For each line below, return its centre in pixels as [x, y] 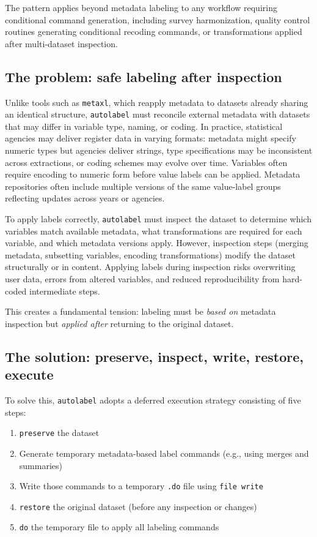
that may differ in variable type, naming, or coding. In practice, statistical [144, 126]
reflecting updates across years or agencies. [85, 198]
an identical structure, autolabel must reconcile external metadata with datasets [158, 114]
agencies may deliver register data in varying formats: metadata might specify [151, 138]
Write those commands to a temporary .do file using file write [141, 486]
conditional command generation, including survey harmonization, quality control [158, 19]
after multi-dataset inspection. [61, 43]
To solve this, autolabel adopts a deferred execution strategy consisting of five [153, 400]
